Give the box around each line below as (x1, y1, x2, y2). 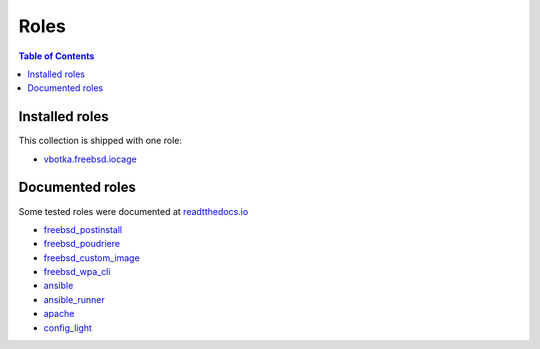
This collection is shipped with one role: (18, 135, 182, 147)
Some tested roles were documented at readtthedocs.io (18, 205, 249, 217)
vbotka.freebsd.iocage (43, 153, 137, 165)
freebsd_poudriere (43, 238, 120, 250)
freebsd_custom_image (43, 251, 140, 264)
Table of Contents (18, 50, 95, 62)
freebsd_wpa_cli (43, 266, 111, 278)
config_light (43, 321, 92, 334)
